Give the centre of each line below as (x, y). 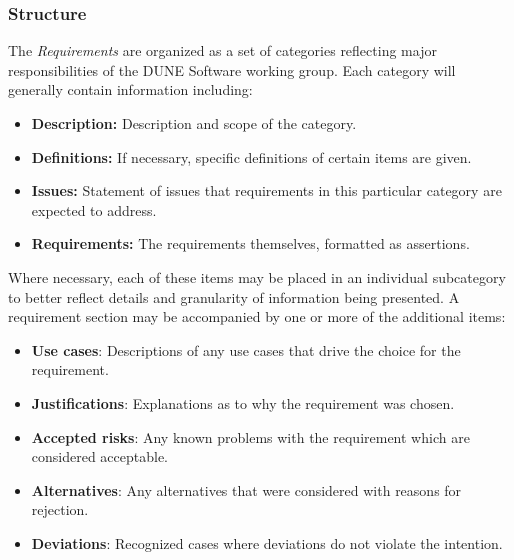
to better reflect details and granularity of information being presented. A (234, 296)
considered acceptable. (100, 456)
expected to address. (94, 209)
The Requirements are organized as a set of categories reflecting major (222, 50)
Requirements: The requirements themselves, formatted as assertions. (250, 243)
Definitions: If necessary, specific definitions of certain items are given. (251, 156)
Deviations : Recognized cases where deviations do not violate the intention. (267, 542)
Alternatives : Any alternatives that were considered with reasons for (246, 489)
